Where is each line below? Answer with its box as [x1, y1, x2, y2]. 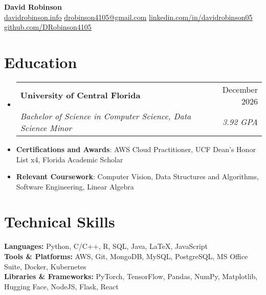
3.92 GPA [222, 116, 258, 128]
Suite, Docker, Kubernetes [4, 261, 86, 271]
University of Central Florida [20, 89, 141, 101]
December [222, 83, 258, 95]
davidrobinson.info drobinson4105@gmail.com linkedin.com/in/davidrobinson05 [4, 11, 253, 22]
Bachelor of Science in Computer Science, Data [20, 110, 191, 122]
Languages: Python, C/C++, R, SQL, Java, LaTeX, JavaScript [4, 241, 208, 251]
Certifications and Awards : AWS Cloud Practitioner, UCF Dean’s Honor [16, 143, 256, 154]
